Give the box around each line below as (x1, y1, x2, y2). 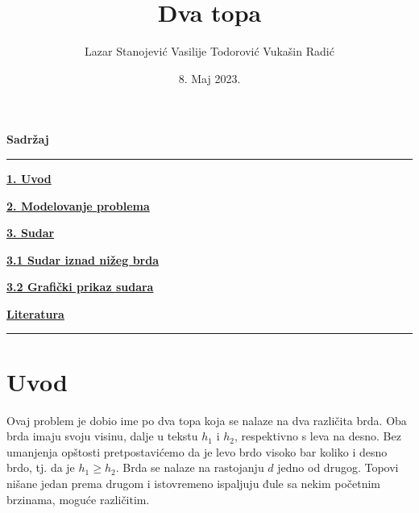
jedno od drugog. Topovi (277, 459, 399, 476)
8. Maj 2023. (178, 69, 241, 86)
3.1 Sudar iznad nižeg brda (6, 251, 159, 268)
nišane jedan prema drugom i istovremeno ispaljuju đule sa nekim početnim (6, 474, 381, 491)
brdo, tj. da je (6, 459, 75, 476)
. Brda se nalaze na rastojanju (115, 459, 264, 476)
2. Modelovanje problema (6, 197, 150, 214)
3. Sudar (6, 224, 55, 241)
